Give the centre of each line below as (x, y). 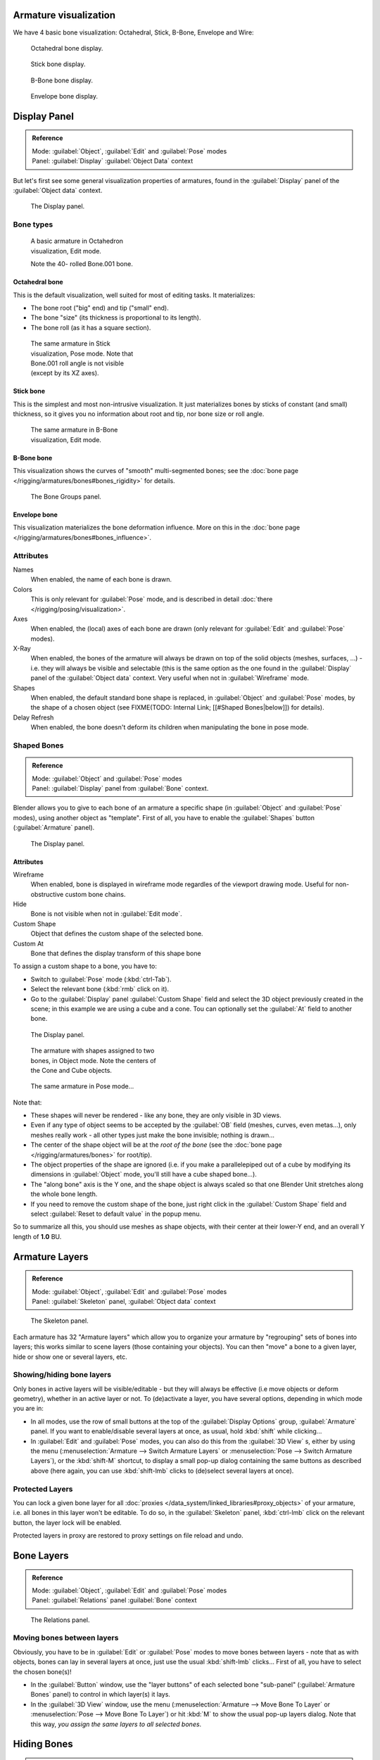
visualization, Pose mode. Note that (82, 353)
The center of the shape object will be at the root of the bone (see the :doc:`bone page (156, 1145)
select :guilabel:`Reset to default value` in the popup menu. (116, 1214)
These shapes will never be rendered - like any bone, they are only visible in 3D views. (156, 1115)
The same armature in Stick (70, 344)
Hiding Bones (43, 1744)
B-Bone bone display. (62, 80)
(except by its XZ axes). (65, 373)
